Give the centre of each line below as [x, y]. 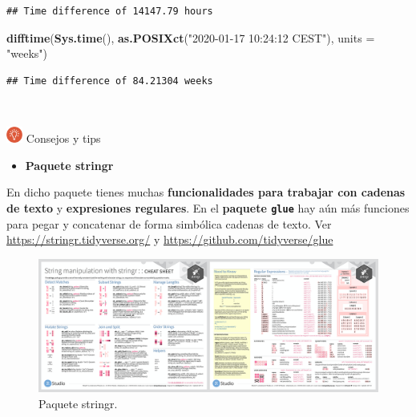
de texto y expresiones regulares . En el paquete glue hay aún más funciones [208, 207]
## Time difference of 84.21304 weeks [110, 81]
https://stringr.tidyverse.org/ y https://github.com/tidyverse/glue [170, 239]
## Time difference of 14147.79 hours [110, 11]
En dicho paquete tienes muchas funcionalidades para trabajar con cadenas [206, 192]
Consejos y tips [63, 138]
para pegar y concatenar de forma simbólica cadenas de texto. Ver [169, 223]
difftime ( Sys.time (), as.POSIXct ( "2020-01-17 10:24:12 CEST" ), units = [191, 37]
